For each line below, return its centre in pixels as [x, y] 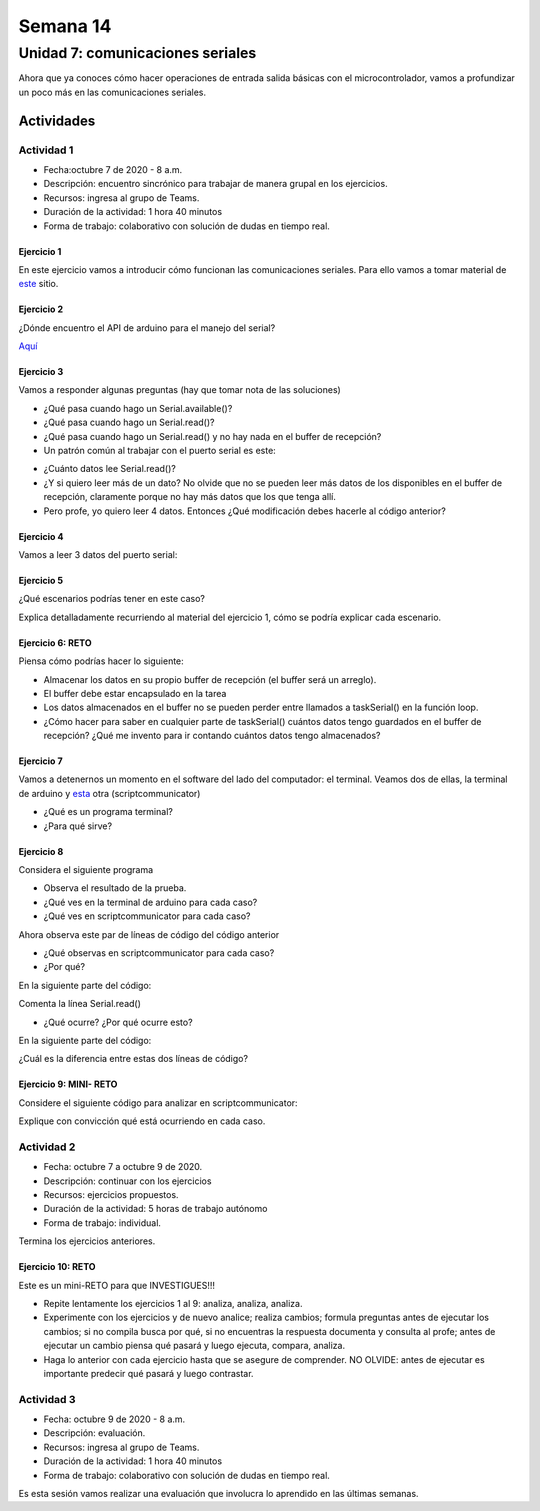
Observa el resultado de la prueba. [115, 888]
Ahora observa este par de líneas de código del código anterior [149, 934]
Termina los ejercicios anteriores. [87, 1241]
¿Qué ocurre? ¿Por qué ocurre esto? [118, 1022]
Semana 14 [65, 26]
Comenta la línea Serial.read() [80, 1004]
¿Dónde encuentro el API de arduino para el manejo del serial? [147, 327]
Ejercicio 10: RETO [57, 1267]
